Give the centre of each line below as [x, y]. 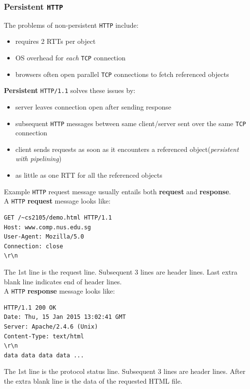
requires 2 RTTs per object [55, 41]
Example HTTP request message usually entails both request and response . [117, 191]
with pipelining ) [38, 158]
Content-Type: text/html [44, 336]
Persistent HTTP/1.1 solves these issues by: [70, 90]
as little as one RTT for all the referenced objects [89, 175]
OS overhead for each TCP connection [70, 58]
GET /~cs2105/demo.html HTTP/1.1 [58, 217]
